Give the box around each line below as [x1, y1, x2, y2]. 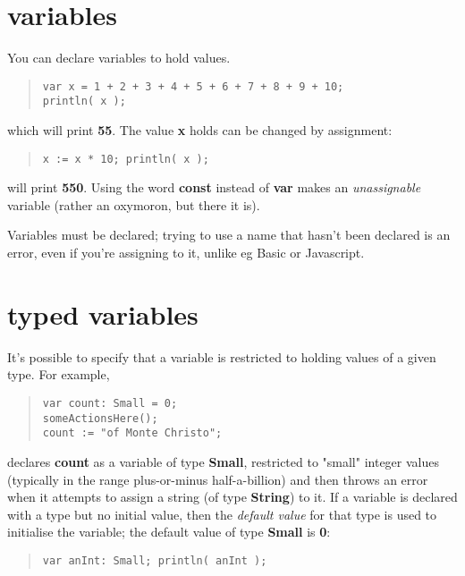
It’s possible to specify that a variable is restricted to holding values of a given [7, 347, 436, 366]
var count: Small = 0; [42, 396, 178, 410]
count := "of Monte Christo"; [42, 427, 223, 440]
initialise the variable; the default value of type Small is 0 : [7, 522, 331, 541]
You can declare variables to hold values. [7, 48, 231, 67]
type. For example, [7, 365, 110, 384]
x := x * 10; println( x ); [42, 152, 209, 165]
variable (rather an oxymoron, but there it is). [7, 195, 260, 214]
